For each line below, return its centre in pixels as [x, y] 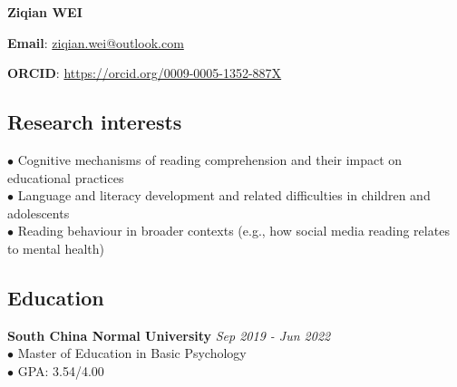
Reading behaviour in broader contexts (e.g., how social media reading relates [233, 231]
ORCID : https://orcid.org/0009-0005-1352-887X [145, 73]
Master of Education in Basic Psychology [132, 353]
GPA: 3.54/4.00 [61, 370]
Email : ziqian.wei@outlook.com [96, 42]
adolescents [39, 213]
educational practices [66, 177]
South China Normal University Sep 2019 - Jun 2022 [169, 335]
